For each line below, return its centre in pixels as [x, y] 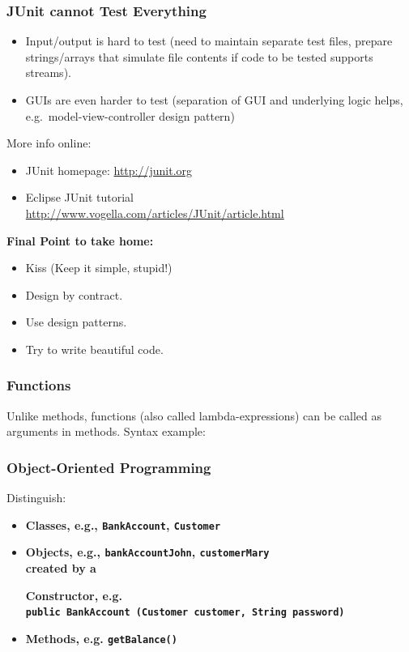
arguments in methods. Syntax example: [106, 431]
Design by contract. [74, 294]
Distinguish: [36, 498]
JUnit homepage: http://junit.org [109, 170]
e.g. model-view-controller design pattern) [130, 115]
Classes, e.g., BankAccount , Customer [123, 524]
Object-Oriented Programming [109, 467]
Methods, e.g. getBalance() [101, 638]
